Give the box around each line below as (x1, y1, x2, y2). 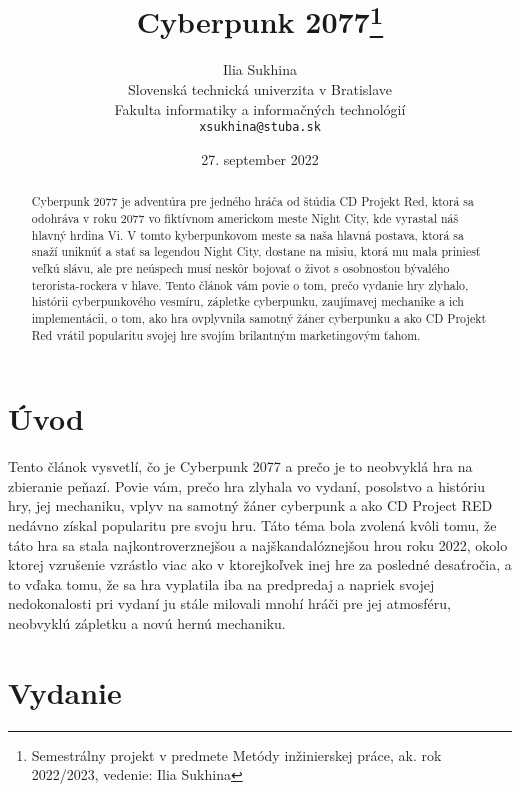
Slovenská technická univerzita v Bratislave (127, 79, 393, 100)
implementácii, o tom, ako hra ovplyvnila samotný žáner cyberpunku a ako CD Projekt (31, 309, 487, 326)
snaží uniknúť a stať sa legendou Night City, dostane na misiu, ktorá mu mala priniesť (31, 243, 481, 260)
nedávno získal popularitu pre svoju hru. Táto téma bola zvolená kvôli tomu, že (8, 514, 497, 535)
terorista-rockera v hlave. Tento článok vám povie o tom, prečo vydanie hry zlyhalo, (31, 276, 469, 293)
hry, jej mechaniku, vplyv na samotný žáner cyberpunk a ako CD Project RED (8, 495, 493, 516)
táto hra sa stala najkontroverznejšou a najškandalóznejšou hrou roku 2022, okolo (8, 534, 508, 555)
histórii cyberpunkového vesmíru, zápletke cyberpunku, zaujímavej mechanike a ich (31, 293, 464, 310)
